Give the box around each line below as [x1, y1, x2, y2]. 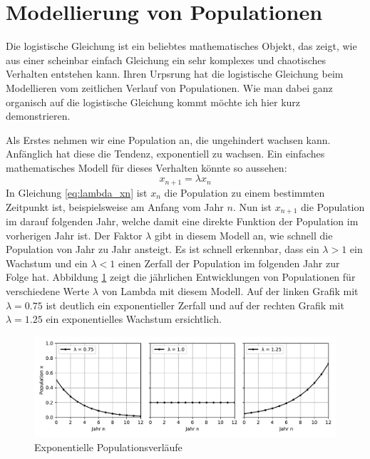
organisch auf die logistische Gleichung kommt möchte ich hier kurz [6, 94, 301, 109]
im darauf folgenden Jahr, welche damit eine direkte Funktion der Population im [6, 213, 359, 228]
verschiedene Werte [6, 283, 90, 298]
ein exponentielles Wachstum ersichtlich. [46, 311, 222, 326]
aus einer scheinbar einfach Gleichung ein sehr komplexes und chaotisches [6, 52, 327, 67]
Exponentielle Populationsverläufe [34, 439, 183, 454]
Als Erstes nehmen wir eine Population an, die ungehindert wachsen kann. [6, 132, 331, 147]
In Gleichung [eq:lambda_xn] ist [6, 185, 148, 200]
